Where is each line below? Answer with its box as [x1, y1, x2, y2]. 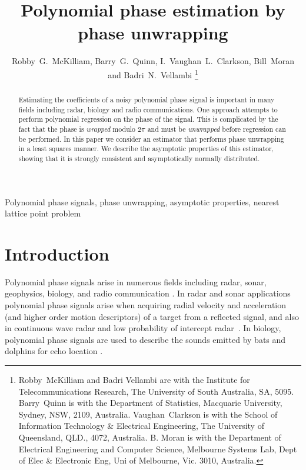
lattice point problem [5, 207, 81, 219]
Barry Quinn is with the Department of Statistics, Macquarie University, [18, 396, 282, 409]
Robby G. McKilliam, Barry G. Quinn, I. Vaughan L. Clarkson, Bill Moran [11, 55, 295, 67]
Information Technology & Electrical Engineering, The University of [18, 419, 264, 432]
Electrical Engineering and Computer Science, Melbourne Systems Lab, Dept [18, 442, 297, 455]
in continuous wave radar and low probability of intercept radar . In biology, [5, 322, 281, 334]
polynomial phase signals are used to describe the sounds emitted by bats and [5, 333, 286, 345]
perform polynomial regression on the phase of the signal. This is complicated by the [18, 114, 278, 124]
